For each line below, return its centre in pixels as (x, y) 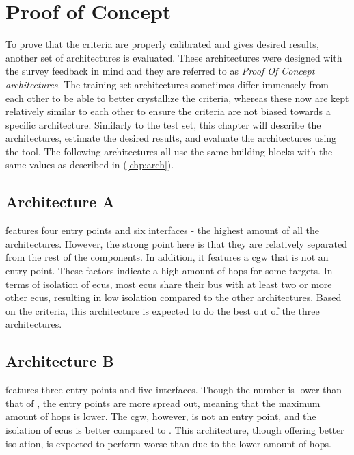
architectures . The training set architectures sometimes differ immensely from (167, 84)
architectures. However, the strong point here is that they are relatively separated (176, 243)
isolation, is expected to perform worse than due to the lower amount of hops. (168, 443)
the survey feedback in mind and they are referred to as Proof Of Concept (160, 71)
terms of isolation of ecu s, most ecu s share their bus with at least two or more (169, 284)
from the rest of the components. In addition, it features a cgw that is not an (167, 257)
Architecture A (60, 201)
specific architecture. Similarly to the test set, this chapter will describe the (163, 124)
